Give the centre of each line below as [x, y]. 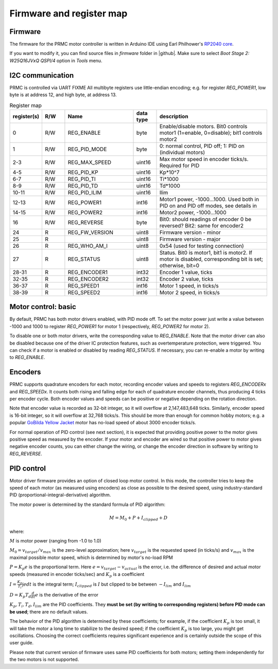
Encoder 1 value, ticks [186, 272]
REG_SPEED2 [84, 292]
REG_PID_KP [83, 172]
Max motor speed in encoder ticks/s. [204, 159]
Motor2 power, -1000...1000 [193, 212]
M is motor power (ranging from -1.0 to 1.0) [55, 541]
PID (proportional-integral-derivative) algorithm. [60, 495]
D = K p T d [20, 595]
